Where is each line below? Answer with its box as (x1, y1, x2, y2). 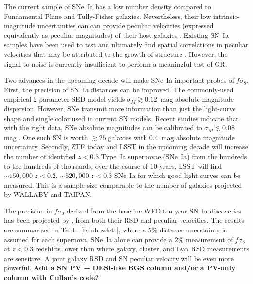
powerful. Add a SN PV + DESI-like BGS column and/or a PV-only (4, 263, 235, 273)
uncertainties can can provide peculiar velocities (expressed (37, 20, 214, 31)
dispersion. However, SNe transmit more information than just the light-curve (4, 103, 236, 113)
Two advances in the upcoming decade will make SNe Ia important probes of (4, 75, 235, 85)
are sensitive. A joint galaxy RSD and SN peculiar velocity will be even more (4, 253, 234, 263)
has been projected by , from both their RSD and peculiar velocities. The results (4, 215, 245, 225)
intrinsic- (213, 11, 240, 21)
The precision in (4, 205, 52, 215)
